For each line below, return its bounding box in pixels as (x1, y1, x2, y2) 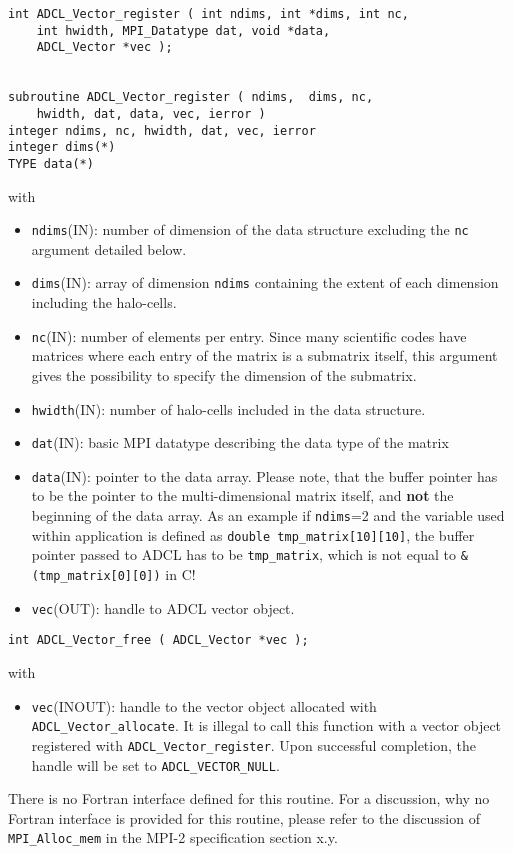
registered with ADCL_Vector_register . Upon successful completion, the (31, 734, 476, 755)
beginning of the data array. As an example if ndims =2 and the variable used (31, 505, 505, 526)
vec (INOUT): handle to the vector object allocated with (31, 695, 377, 716)
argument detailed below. (31, 238, 187, 259)
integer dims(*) (8, 140, 116, 155)
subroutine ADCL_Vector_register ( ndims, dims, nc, (8, 90, 374, 105)
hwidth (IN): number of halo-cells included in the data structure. (31, 398, 426, 419)
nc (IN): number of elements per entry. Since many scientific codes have (31, 325, 467, 346)
